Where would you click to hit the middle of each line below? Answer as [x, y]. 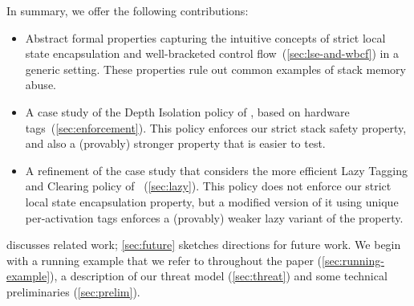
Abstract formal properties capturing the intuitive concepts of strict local [205, 37]
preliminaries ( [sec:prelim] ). [73, 291]
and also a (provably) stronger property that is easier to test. [175, 143]
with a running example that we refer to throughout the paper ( [164, 260]
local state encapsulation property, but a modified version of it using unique [212, 201]
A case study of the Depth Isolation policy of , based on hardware [187, 111]
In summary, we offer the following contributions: [128, 10]
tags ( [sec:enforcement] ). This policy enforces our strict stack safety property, [216, 127]
